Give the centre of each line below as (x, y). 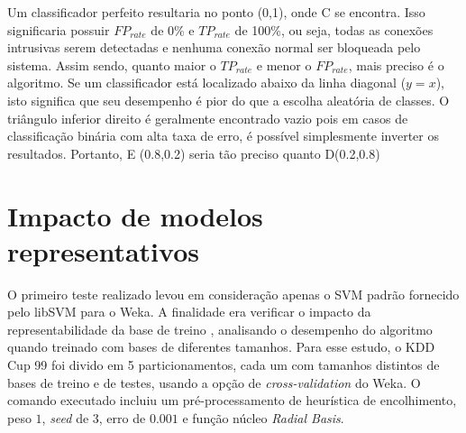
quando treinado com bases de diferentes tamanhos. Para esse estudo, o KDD (221, 347)
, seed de (65, 417)
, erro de (122, 417)
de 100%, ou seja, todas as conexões (334, 29)
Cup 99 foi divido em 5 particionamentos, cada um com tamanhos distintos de (224, 365)
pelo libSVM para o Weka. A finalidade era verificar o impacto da (189, 312)
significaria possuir (59, 29)
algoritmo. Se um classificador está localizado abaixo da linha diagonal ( (207, 83)
